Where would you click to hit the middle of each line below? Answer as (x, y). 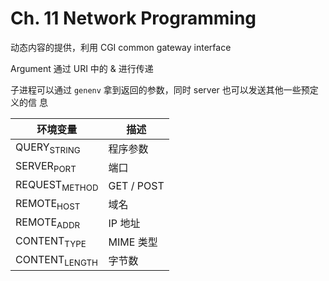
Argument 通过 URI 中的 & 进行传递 (82, 68)
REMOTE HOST (48, 204)
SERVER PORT (46, 167)
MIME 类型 (133, 242)
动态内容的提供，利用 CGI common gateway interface (121, 47)
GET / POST (136, 185)
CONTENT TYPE (51, 241)
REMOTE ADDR (48, 223)
